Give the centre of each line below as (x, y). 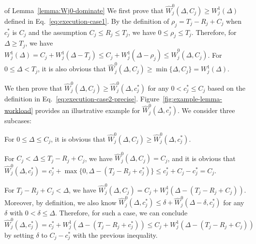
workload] (19, 110)
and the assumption (58, 32)
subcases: (18, 121)
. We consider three (206, 110)
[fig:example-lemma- (192, 98)
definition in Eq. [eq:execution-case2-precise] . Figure (82, 98)
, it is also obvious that (72, 69)
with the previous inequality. (115, 235)
